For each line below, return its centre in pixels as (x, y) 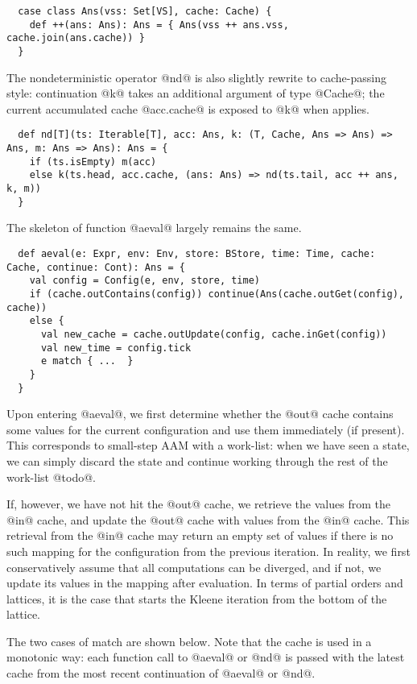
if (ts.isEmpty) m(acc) (93, 162)
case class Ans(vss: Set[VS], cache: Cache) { (145, 11)
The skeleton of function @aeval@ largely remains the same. (154, 228)
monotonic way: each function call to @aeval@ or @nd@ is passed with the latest (206, 657)
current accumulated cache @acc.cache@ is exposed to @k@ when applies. (188, 108)
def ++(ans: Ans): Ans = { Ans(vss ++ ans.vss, (159, 25)
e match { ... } (87, 361)
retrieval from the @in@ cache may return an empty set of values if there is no (200, 535)
